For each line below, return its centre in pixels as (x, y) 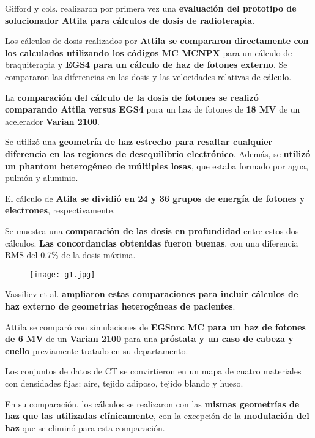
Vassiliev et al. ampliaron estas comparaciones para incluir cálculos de (152, 294)
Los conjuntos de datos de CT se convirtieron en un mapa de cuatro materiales (153, 371)
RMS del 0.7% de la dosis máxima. (70, 255)
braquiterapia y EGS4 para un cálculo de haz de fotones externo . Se (146, 65)
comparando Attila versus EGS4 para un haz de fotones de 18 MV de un (153, 109)
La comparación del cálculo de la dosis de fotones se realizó (132, 97)
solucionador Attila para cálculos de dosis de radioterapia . (130, 20)
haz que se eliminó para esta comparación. (85, 427)
